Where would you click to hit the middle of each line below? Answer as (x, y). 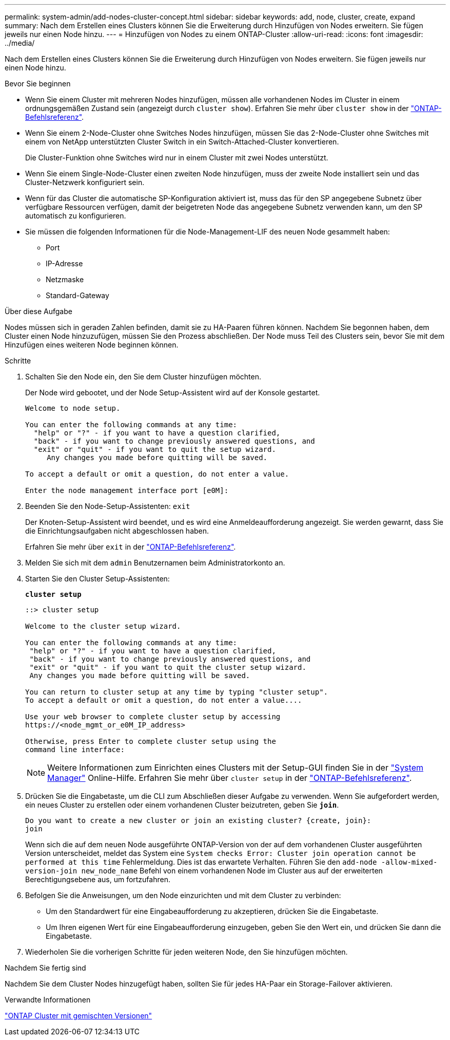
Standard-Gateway (77, 295)
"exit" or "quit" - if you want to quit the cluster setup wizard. (168, 667)
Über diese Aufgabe (38, 311)
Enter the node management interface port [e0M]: (127, 490)
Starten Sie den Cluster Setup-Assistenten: (97, 579)
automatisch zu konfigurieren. (76, 216)
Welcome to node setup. (73, 408)
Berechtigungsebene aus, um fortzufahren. (98, 879)
